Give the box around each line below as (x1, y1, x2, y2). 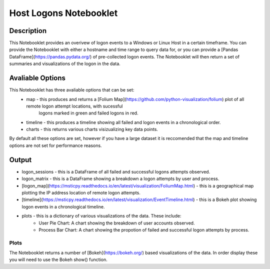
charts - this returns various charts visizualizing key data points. (26, 126, 158, 132)
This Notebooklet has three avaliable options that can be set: (9, 87, 134, 93)
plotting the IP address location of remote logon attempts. (21, 189, 141, 195)
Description (9, 26, 47, 35)
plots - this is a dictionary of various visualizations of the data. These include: (21, 213, 181, 219)
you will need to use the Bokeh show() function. (9, 256, 107, 262)
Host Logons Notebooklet (9, 7, 118, 18)
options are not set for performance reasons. (9, 142, 102, 148)
